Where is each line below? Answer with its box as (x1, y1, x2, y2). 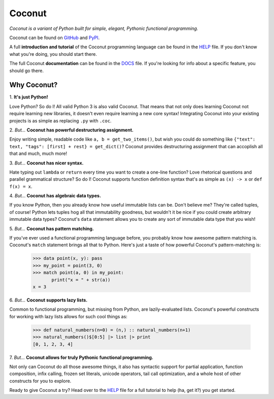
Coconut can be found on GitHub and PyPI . (9, 35, 100, 41)
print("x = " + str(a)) (51, 277, 111, 283)
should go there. (9, 68, 44, 74)
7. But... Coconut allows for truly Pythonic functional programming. (9, 354, 153, 360)
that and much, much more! (9, 150, 67, 157)
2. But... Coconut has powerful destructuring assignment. (9, 127, 134, 133)
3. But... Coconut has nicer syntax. (9, 160, 84, 166)
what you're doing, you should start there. (9, 51, 97, 57)
